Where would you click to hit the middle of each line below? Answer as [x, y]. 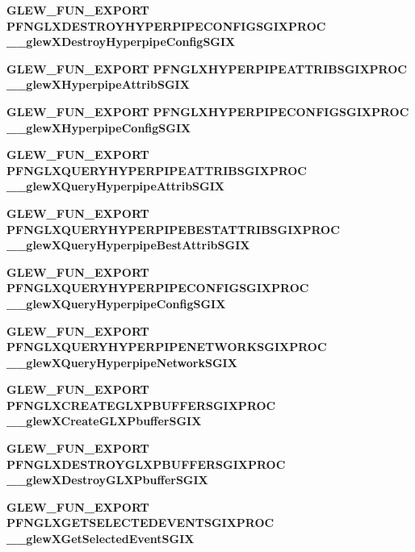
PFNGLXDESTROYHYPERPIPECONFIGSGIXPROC [166, 25]
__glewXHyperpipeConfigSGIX [99, 127]
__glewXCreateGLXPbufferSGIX [104, 421]
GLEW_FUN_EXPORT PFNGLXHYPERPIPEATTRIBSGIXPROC [207, 68]
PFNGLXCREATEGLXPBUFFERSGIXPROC [141, 405]
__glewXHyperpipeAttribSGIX [98, 84]
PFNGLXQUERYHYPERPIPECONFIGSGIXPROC [158, 288]
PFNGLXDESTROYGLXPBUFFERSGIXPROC [146, 464]
